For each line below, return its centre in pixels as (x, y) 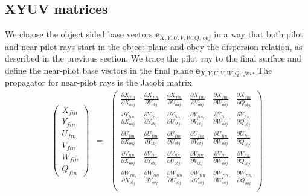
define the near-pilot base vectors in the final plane (99, 70)
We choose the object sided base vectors (79, 34)
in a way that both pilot (259, 34)
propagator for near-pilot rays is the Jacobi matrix (98, 82)
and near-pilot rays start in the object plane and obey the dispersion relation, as (154, 46)
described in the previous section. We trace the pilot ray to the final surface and (153, 58)
